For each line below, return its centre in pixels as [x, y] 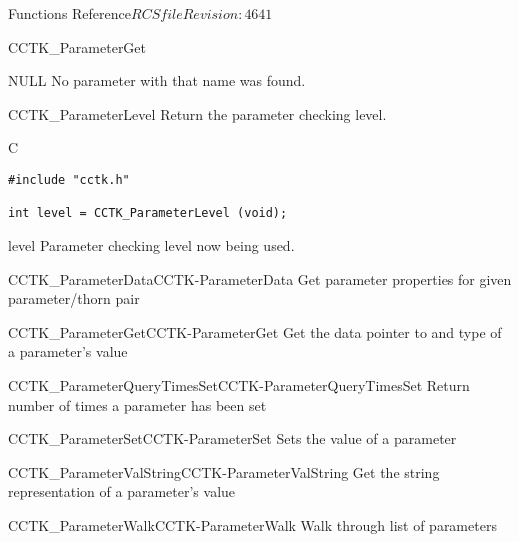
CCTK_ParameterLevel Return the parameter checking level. [197, 113]
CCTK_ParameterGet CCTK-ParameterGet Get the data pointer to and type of [255, 331]
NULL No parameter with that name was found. [157, 80]
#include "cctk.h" [69, 179]
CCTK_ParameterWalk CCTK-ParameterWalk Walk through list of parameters [252, 524]
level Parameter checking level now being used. [151, 244]
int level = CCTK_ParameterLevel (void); [148, 213]
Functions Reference [70, 13]
